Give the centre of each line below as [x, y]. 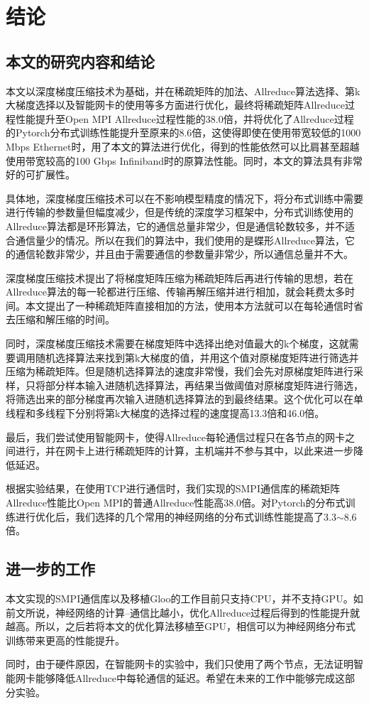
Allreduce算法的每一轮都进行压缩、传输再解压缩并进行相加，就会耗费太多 [175, 292]
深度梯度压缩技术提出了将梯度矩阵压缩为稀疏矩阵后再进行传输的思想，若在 [180, 277]
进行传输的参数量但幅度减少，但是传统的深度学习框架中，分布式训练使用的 [180, 212]
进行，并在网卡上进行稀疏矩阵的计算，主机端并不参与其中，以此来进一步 [184, 451]
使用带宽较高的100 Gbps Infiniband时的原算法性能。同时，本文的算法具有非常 [184, 160]
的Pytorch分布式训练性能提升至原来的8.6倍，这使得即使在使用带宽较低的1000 [183, 132]
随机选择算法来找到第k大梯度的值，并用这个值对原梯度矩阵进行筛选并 [197, 357]
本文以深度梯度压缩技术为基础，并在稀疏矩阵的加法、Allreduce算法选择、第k [183, 91]
